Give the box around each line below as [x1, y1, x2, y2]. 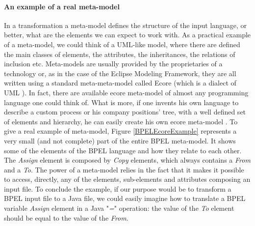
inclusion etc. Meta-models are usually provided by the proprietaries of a [4, 58, 223, 69]
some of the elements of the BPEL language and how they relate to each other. [4, 145, 242, 155]
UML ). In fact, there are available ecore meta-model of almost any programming [4, 87, 249, 97]
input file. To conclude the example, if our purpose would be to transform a [4, 183, 231, 194]
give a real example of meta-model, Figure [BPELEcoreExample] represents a [4, 126, 237, 136]
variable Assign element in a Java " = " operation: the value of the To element [4, 203, 234, 213]
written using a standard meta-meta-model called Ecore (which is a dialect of [4, 78, 236, 88]
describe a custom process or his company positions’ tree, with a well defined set [4, 107, 246, 117]
